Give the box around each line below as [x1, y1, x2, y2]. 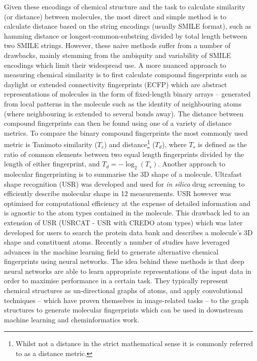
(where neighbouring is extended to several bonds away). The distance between [4, 108, 244, 118]
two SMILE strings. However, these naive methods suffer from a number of [4, 40, 231, 51]
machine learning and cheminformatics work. [4, 314, 139, 324]
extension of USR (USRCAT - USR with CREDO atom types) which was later [4, 217, 243, 227]
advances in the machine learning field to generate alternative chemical [4, 246, 218, 257]
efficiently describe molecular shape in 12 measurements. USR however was [4, 188, 231, 199]
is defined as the [198, 139, 247, 149]
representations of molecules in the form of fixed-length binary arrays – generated [4, 89, 251, 99]
